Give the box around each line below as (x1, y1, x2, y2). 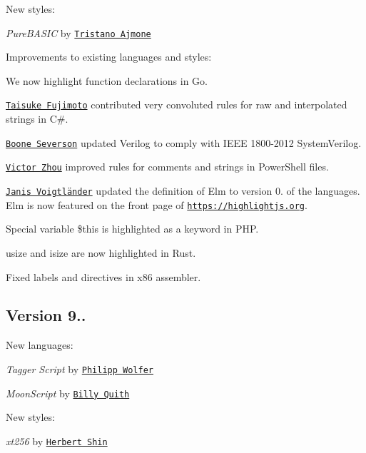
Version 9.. (6, 304, 86, 326)
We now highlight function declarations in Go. (6, 73, 208, 88)
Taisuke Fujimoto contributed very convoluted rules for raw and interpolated (6, 97, 347, 112)
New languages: (6, 337, 73, 352)
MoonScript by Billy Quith (6, 385, 130, 400)
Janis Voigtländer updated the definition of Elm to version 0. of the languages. (6, 183, 360, 198)
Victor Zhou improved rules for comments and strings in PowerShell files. (6, 159, 329, 174)
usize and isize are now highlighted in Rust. (6, 245, 196, 260)
